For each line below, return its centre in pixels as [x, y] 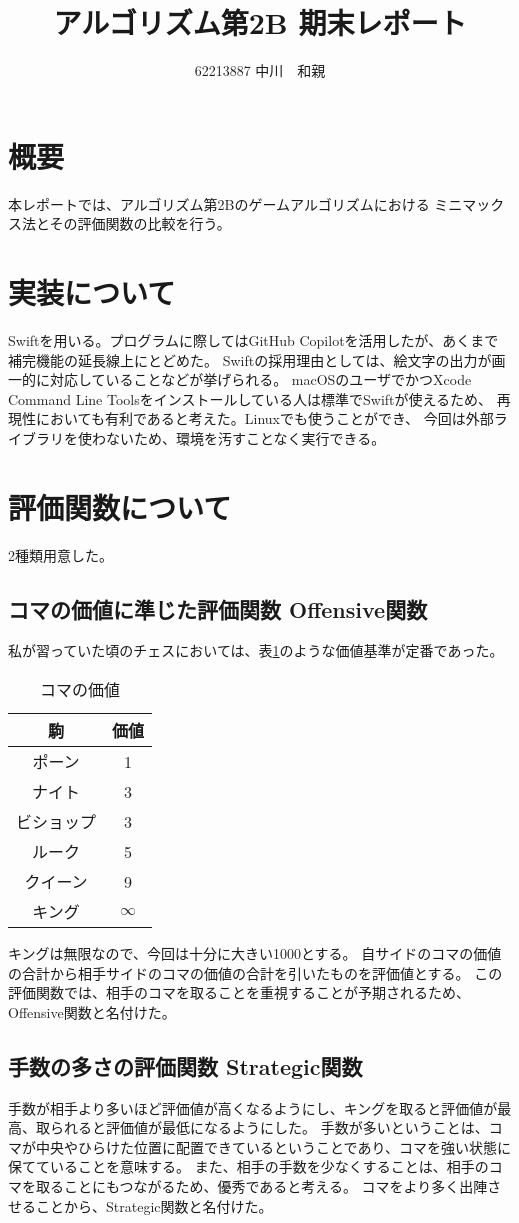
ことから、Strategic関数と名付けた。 [154, 1205]
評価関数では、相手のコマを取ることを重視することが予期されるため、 [239, 992]
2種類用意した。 [60, 554]
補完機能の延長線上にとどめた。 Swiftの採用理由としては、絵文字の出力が [250, 359]
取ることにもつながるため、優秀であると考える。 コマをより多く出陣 [261, 1186]
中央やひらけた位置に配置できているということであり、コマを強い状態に [273, 1146]
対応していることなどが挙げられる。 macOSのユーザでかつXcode [260, 379]
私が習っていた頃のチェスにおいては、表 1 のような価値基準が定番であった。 [256, 650]
